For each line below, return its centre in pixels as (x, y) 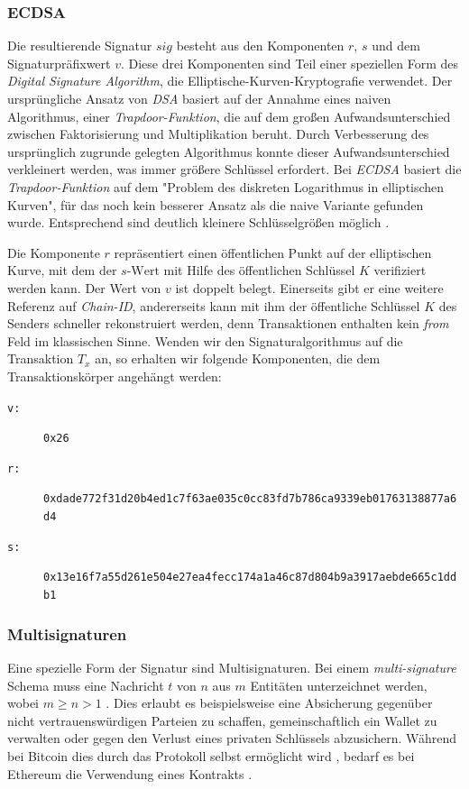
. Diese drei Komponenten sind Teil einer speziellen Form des (290, 63)
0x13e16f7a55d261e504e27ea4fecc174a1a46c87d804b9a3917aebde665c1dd (250, 578)
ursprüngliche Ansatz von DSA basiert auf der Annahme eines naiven (199, 98)
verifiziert (400, 270)
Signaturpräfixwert (59, 63)
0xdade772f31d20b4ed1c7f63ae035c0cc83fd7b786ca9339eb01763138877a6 (250, 499)
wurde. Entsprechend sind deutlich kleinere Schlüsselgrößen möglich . (198, 222)
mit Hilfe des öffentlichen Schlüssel (259, 270)
